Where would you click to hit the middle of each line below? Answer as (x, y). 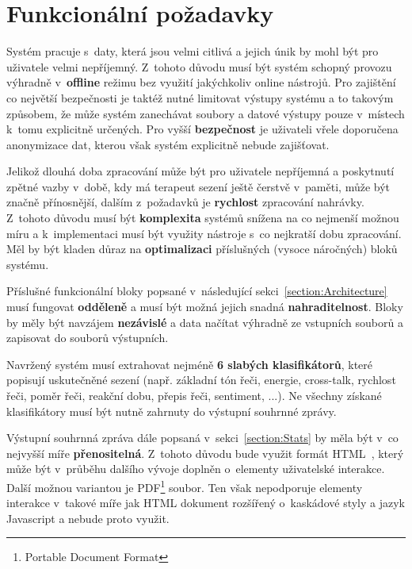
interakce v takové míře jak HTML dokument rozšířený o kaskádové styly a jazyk (206, 503)
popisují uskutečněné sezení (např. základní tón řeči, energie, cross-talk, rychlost (201, 380)
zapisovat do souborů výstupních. (88, 338)
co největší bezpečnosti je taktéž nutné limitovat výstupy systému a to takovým (200, 97)
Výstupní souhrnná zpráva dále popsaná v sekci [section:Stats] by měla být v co (202, 438)
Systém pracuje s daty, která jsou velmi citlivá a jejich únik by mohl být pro (193, 51)
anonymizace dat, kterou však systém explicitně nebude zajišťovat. (168, 144)
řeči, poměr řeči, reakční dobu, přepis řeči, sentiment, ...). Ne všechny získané (194, 395)
